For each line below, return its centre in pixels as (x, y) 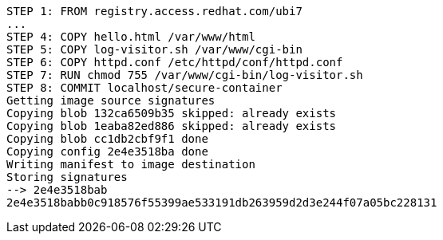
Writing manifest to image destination (131, 164)
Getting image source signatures (111, 100)
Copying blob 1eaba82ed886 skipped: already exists (172, 126)
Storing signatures (67, 177)
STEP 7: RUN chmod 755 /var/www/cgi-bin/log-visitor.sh (185, 75)
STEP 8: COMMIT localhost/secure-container (144, 88)
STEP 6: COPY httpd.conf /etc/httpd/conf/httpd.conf (175, 62)
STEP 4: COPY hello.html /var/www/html (131, 37)
